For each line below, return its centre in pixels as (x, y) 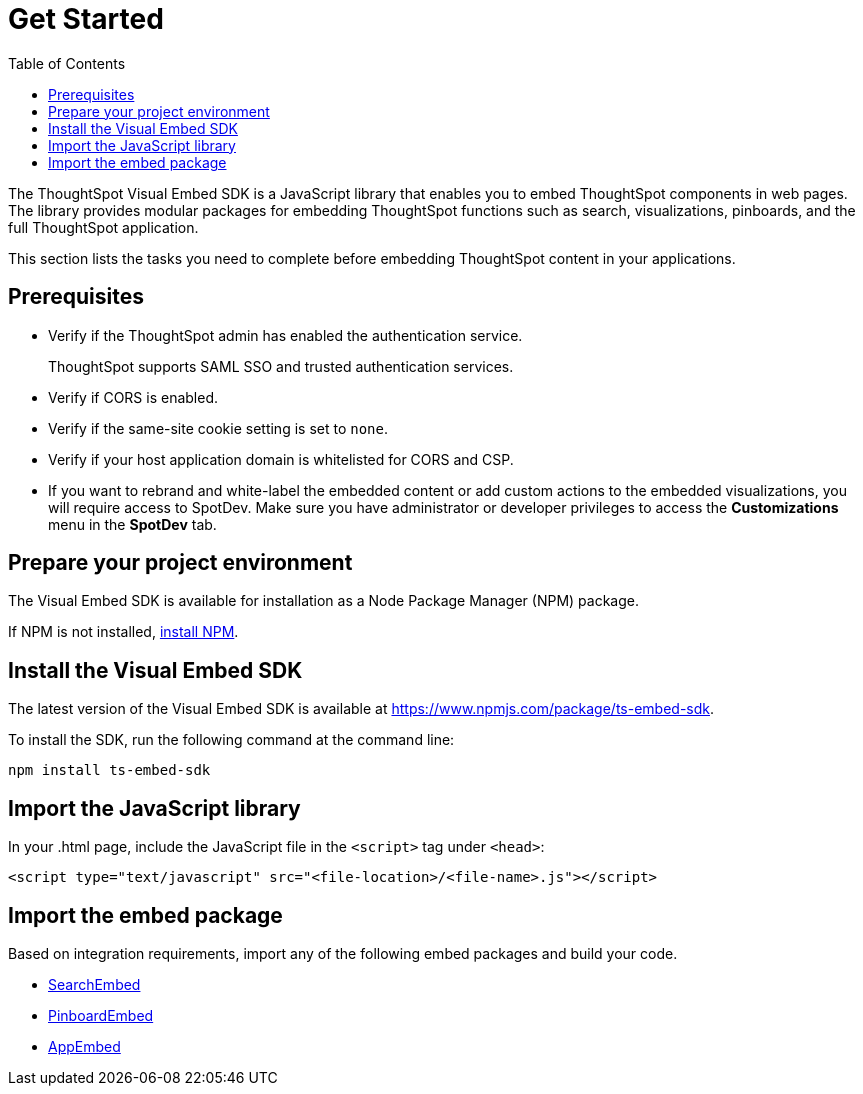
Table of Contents (67, 63)
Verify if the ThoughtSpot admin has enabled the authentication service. (285, 335)
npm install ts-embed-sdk (109, 770)
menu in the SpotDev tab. (132, 524)
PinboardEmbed (101, 1015)
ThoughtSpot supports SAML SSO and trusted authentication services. (281, 366)
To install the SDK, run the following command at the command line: (231, 740)
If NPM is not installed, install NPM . (123, 632)
